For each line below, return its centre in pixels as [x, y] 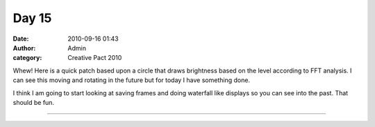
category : [27, 58]
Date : [21, 39]
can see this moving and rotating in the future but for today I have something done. [131, 80]
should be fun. [34, 102]
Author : [24, 48]
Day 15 [32, 18]
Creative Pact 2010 [95, 58]
